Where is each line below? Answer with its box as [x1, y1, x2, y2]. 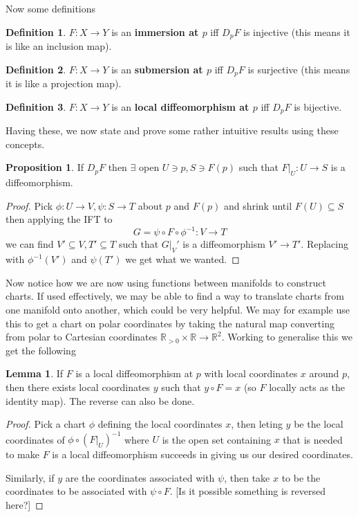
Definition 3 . [6, 99, 66, 114]
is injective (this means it [243, 24, 350, 39]
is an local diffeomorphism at [111, 99, 249, 114]
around [309, 366, 339, 381]
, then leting [231, 417, 283, 431]
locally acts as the [269, 379, 346, 394]
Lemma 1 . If [6, 366, 64, 381]
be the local [294, 417, 343, 431]
